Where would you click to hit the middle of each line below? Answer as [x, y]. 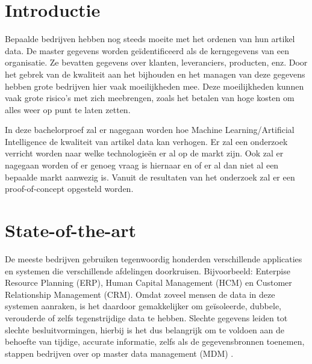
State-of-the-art [71, 230]
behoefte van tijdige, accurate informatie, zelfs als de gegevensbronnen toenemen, [155, 341]
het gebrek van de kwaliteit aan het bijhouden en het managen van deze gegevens [155, 74]
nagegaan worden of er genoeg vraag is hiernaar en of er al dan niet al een [142, 165]
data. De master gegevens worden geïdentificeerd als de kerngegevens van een [147, 50]
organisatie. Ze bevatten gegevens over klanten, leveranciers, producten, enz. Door [156, 62]
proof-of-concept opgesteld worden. [69, 189]
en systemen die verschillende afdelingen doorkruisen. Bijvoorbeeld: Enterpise [148, 270]
